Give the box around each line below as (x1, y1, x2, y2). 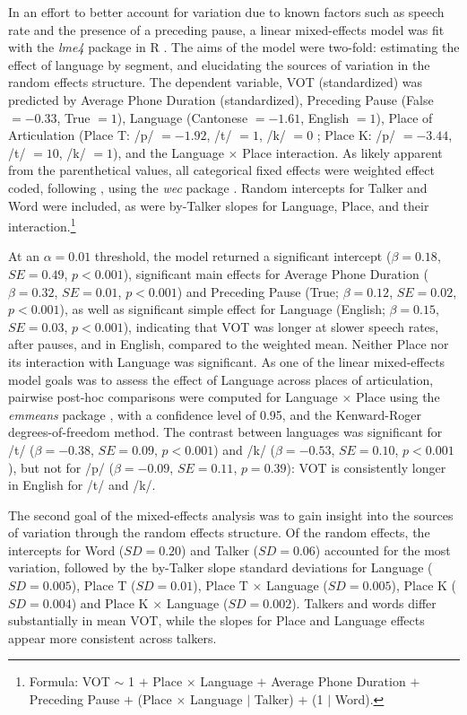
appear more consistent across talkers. (8, 628, 217, 647)
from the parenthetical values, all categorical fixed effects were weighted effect (8, 161, 435, 179)
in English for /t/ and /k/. (8, 475, 156, 494)
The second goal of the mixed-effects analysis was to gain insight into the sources (8, 505, 454, 524)
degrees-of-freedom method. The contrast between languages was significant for (8, 423, 443, 441)
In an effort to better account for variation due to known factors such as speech (8, 3, 445, 21)
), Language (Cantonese (117, 108, 248, 126)
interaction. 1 (8, 214, 76, 235)
